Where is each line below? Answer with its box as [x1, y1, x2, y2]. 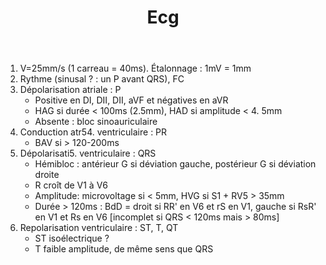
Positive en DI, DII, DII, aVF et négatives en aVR [34, 94, 229, 106]
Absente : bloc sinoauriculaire [34, 116, 158, 128]
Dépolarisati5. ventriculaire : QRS [19, 147, 157, 160]
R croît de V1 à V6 [34, 179, 108, 191]
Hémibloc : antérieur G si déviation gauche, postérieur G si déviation [34, 158, 317, 170]
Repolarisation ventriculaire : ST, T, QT [19, 222, 179, 234]
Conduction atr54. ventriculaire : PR [19, 126, 168, 138]
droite [34, 169, 60, 181]
